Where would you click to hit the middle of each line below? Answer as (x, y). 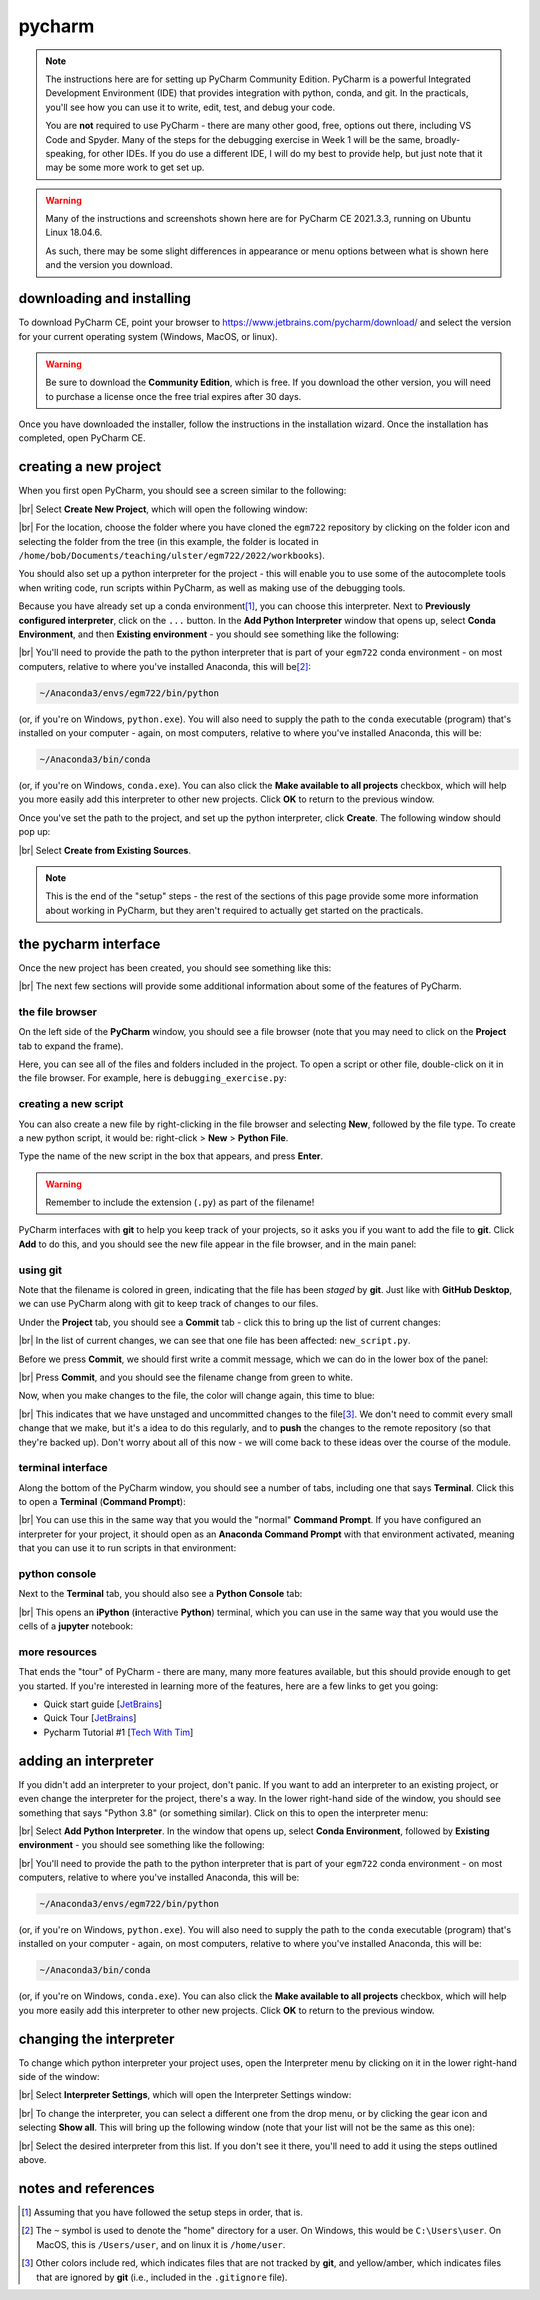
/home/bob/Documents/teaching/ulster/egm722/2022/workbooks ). (171, 555)
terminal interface (63, 1468)
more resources (58, 1652)
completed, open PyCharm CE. (82, 438)
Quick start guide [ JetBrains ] (103, 1704)
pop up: (34, 832)
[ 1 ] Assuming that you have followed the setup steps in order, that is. (162, 2212)
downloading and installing (105, 298)
